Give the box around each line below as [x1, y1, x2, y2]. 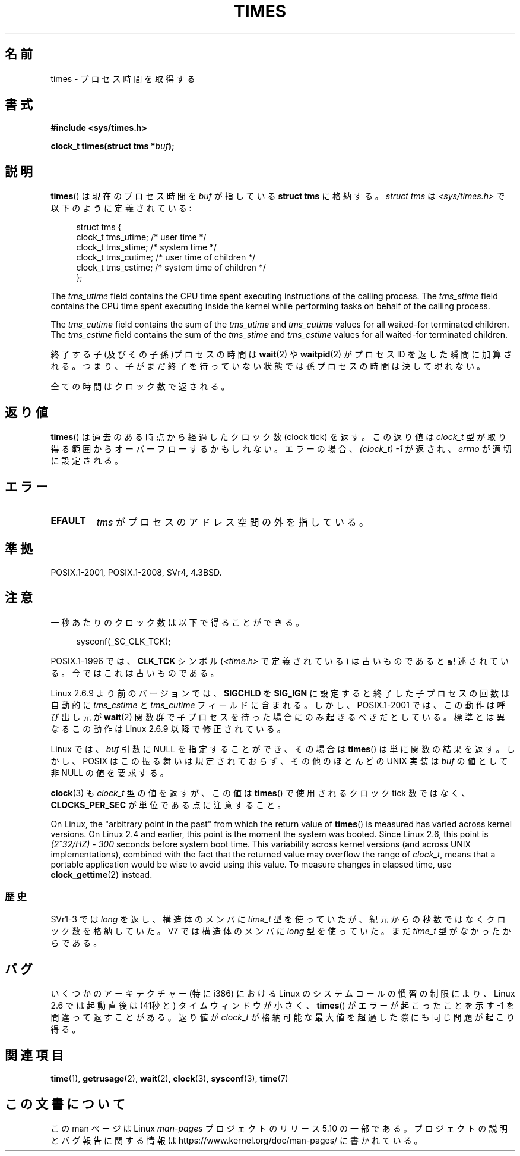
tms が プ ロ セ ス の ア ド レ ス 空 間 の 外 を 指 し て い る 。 [96, 516, 369, 528]
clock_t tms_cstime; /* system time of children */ [76, 262, 266, 273]
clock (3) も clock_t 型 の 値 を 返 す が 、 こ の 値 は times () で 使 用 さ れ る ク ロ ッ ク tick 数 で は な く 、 [50, 787, 470, 798]
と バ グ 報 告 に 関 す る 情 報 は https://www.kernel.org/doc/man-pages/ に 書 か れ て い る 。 [50, 1135, 423, 1145]
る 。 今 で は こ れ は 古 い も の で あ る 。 [50, 667, 219, 678]
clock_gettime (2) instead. [50, 869, 153, 879]
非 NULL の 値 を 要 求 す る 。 [50, 767, 169, 778]
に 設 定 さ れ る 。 [50, 456, 123, 466]
